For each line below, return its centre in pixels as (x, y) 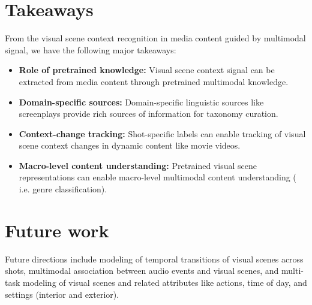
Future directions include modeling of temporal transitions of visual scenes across (154, 259)
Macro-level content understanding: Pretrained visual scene (138, 165)
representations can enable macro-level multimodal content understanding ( (157, 177)
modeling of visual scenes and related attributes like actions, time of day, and (165, 282)
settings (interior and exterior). (62, 294)
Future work (57, 230)
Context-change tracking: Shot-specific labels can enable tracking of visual (162, 133)
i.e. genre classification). (63, 189)
